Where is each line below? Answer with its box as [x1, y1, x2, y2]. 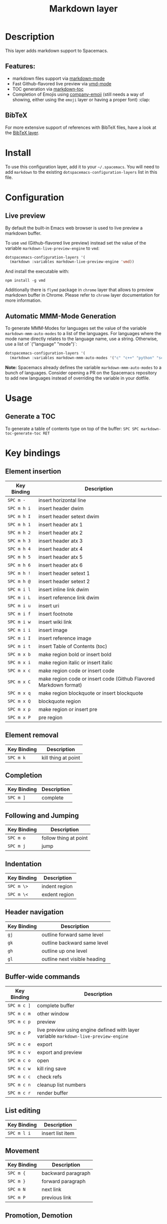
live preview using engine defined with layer [37, 1026, 140, 1033]
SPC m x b [7, 651, 31, 657]
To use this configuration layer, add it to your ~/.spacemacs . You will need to [5, 163, 160, 170]
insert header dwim [38, 505, 84, 512]
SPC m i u [7, 603, 31, 608]
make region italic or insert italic [38, 659, 113, 666]
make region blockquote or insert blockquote [38, 690, 143, 697]
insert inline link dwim [38, 586, 89, 593]
